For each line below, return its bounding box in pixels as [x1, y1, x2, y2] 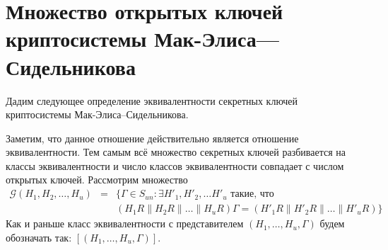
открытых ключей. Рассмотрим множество [6, 172, 188, 187]
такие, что [230, 189, 274, 200]
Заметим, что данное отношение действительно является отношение [6, 130, 299, 145]
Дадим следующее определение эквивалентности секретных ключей [6, 93, 298, 108]
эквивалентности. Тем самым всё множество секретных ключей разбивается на [6, 144, 346, 159]
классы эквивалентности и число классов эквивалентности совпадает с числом [6, 158, 344, 173]
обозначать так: [6, 229, 72, 244]
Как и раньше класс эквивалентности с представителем [6, 216, 244, 231]
